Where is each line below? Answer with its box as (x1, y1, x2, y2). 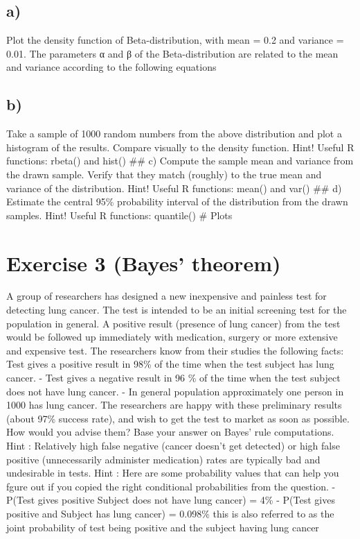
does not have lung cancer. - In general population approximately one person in (6, 384, 344, 398)
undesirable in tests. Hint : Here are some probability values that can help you (6, 465, 339, 480)
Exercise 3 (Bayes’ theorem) (6, 248, 281, 277)
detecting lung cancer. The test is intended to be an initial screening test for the (6, 302, 347, 317)
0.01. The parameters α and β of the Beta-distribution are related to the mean (6, 46, 339, 60)
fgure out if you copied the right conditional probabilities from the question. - (6, 479, 336, 493)
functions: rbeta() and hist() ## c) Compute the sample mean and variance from (6, 153, 354, 168)
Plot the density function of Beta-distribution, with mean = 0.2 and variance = (6, 33, 344, 47)
